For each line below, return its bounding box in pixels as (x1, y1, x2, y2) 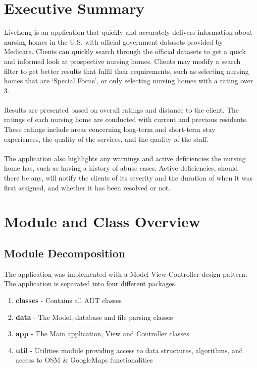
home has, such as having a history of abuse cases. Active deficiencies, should (4, 163, 238, 173)
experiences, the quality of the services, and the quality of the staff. (4, 133, 208, 144)
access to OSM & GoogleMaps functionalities (15, 355, 153, 365)
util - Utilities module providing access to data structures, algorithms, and (15, 345, 243, 355)
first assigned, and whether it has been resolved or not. (4, 182, 171, 192)
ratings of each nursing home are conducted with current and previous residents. (4, 114, 248, 124)
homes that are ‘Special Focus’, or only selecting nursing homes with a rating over (4, 75, 253, 86)
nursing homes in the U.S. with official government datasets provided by (4, 36, 223, 47)
